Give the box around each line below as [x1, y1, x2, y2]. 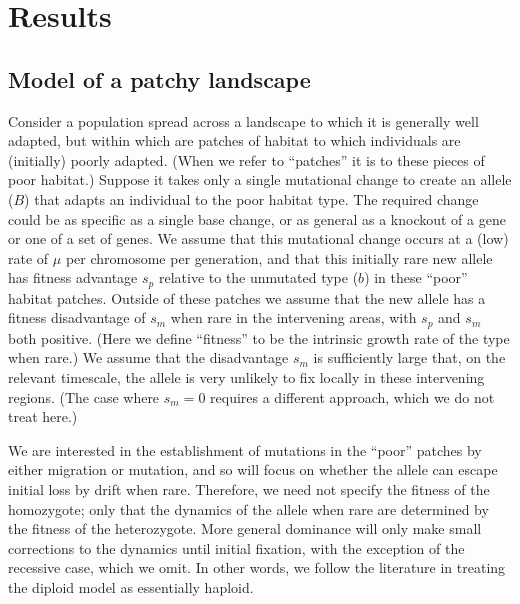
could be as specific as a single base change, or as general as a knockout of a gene [8, 208, 506, 229]
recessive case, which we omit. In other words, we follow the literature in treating [8, 557, 506, 578]
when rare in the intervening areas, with [170, 307, 417, 328]
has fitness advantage [8, 267, 138, 288]
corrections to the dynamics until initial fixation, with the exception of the [8, 537, 465, 558]
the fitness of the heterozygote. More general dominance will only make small [8, 518, 482, 539]
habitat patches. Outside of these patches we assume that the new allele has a [8, 287, 486, 308]
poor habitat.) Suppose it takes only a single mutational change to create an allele [8, 169, 512, 190]
